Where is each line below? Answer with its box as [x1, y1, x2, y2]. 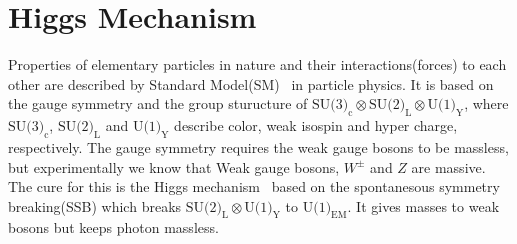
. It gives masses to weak [347, 195, 500, 216]
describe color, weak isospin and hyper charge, [174, 115, 458, 136]
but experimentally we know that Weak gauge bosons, [8, 156, 340, 177]
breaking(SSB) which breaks [8, 195, 182, 216]
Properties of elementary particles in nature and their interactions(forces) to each [8, 54, 507, 75]
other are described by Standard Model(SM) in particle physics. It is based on [8, 73, 494, 94]
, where [464, 93, 509, 114]
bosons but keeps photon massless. [8, 217, 219, 238]
